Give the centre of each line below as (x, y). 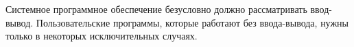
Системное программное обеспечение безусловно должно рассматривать (156, 9)
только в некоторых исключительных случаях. (102, 36)
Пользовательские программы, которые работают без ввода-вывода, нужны (192, 22)
